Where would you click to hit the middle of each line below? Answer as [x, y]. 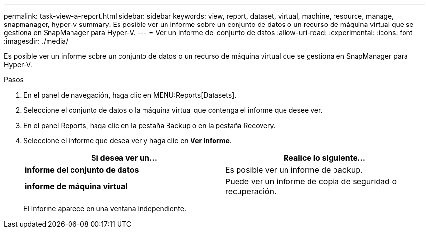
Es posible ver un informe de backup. [294, 170]
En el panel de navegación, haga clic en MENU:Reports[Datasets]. [130, 95]
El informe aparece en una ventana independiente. [105, 209]
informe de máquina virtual [76, 186]
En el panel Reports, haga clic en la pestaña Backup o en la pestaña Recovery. [150, 125]
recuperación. [251, 191]
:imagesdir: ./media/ [36, 41]
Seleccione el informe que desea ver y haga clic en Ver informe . [128, 141]
